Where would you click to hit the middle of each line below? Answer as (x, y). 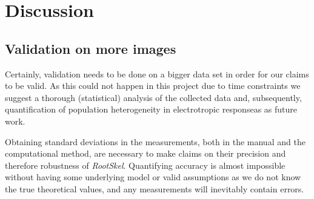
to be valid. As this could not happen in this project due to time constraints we (153, 86)
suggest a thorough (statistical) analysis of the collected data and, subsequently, (153, 97)
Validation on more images (91, 48)
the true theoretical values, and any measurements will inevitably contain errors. (155, 188)
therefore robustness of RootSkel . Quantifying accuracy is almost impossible (145, 165)
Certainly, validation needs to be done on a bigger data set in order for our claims (157, 73)
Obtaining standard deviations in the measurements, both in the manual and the (155, 141)
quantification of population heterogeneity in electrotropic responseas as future (151, 109)
